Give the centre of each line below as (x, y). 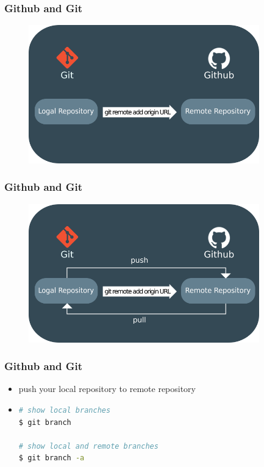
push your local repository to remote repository (107, 389)
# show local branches (65, 410)
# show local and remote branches (88, 446)
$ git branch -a (52, 458)
